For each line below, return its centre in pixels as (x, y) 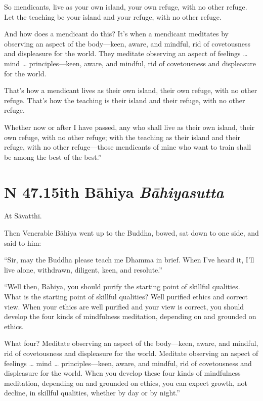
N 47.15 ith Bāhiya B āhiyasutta (114, 192)
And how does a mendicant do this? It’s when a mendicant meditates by (116, 34)
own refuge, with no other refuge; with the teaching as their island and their (122, 137)
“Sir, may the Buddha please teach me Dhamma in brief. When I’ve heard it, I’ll (129, 260)
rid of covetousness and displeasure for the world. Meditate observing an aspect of (131, 353)
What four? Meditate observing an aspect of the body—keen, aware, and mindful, (131, 343)
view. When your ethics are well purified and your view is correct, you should (124, 306)
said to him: (23, 242)
